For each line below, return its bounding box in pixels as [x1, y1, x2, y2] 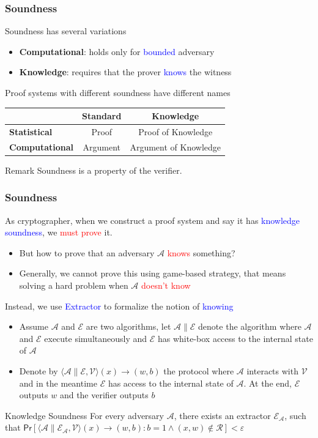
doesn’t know [141, 279, 191, 292]
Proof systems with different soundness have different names [5, 86, 231, 98]
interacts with [246, 365, 298, 377]
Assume [19, 320, 48, 333]
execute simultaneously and [44, 332, 147, 344]
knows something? [167, 246, 235, 259]
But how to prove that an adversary [19, 246, 155, 259]
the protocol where [163, 365, 234, 377]
